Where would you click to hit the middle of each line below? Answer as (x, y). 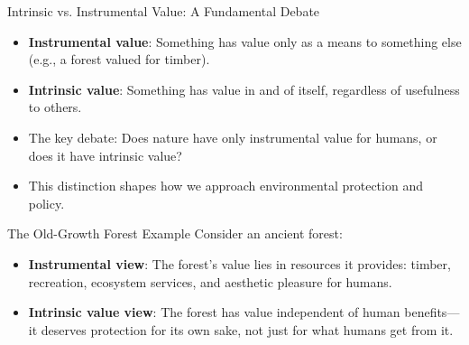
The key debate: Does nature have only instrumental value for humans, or (233, 137)
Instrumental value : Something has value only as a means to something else (245, 41)
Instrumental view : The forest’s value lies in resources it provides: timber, (239, 263)
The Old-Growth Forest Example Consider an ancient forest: (175, 233)
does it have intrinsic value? (105, 155)
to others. (55, 107)
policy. (46, 203)
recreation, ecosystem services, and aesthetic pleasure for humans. (210, 281)
